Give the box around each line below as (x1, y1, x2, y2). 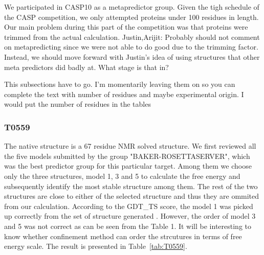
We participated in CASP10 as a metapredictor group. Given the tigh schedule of (4, 2, 259, 12)
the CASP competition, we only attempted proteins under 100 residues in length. (4, 11, 259, 22)
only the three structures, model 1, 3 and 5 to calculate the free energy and (4, 170, 240, 181)
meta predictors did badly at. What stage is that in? (4, 61, 169, 72)
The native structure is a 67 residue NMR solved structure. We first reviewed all (4, 141, 256, 151)
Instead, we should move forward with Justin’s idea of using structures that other (4, 51, 260, 62)
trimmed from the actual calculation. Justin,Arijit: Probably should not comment (4, 31, 260, 42)
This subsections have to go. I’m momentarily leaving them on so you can (4, 79, 235, 89)
